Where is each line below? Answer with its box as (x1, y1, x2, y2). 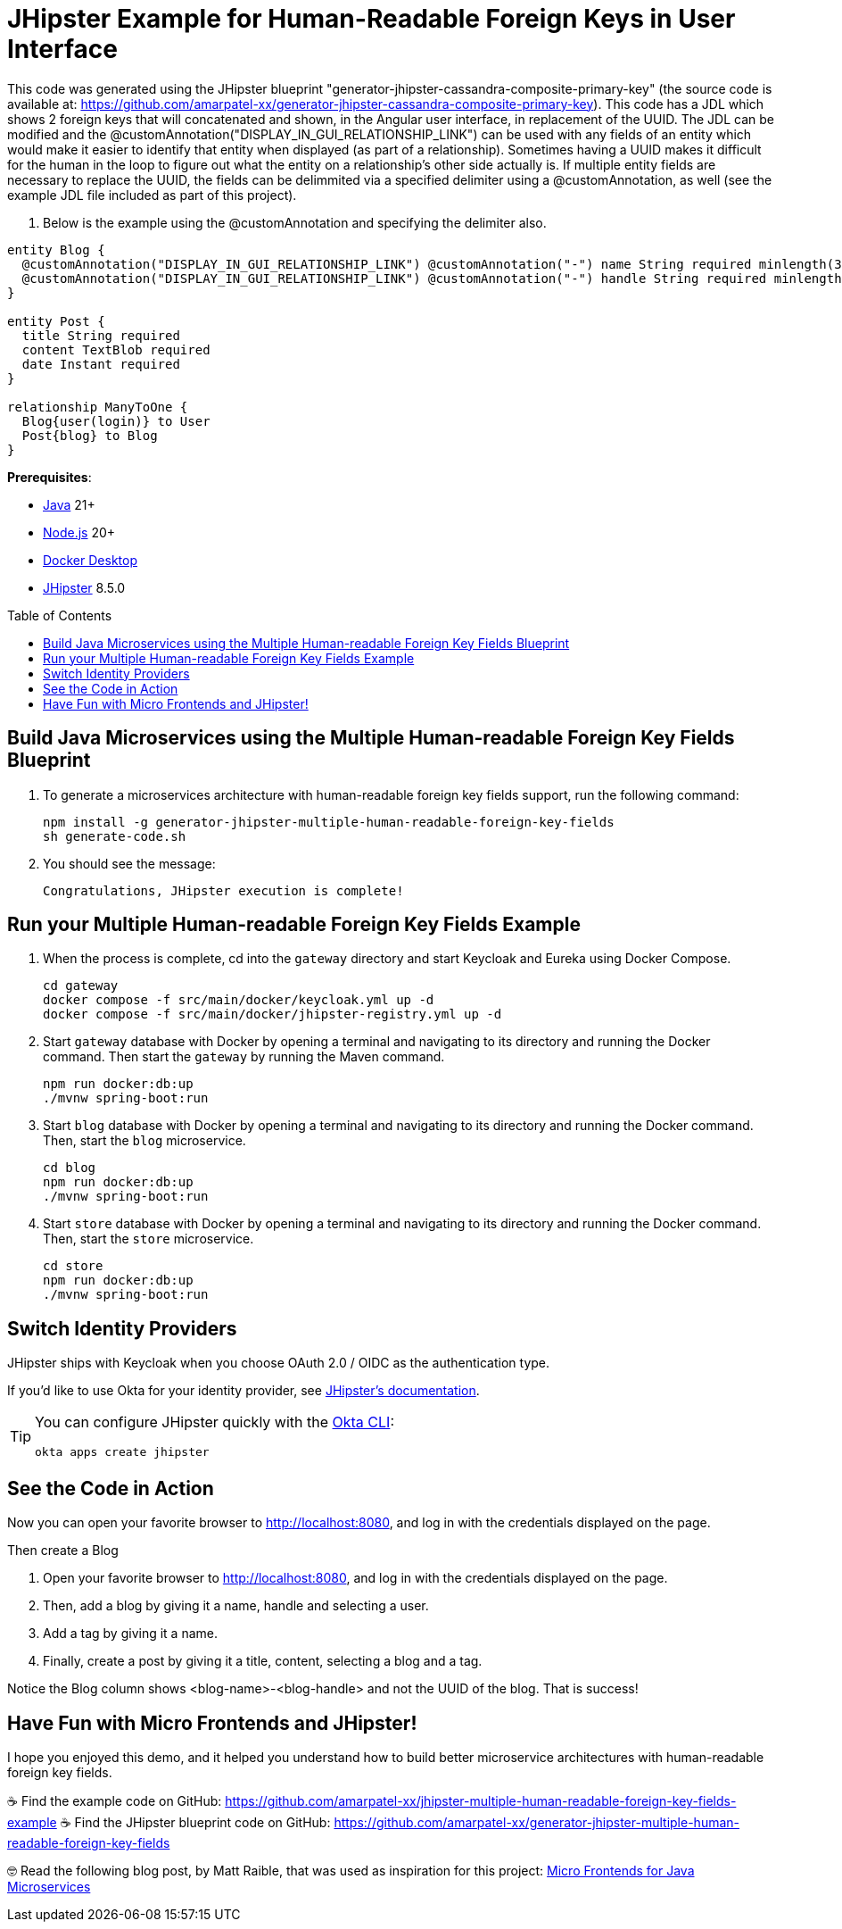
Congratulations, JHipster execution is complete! (43, 883, 404, 898)
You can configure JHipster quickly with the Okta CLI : (35, 1413, 394, 1432)
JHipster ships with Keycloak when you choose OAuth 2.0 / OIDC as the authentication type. (7, 1355, 550, 1371)
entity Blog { (7, 242, 105, 257)
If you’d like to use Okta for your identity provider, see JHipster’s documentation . (7, 1383, 480, 1399)
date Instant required (21, 356, 180, 371)
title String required (21, 328, 180, 343)
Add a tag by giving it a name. (43, 1626, 219, 1642)
